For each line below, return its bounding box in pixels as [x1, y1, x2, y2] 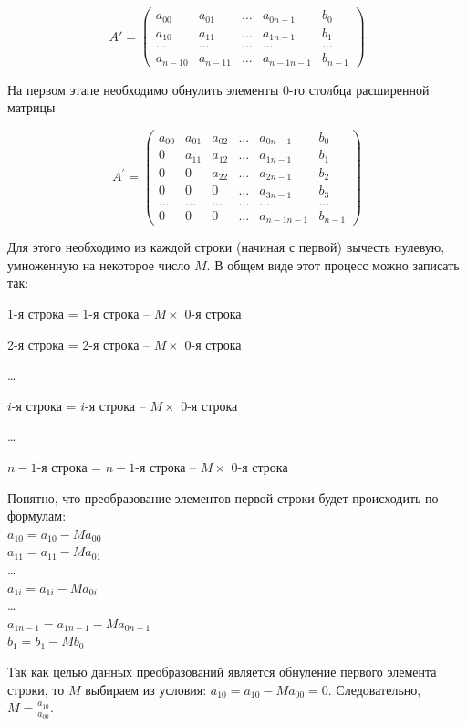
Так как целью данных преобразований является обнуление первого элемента [7, 661, 437, 680]
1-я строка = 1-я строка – [7, 304, 150, 323]
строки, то [7, 679, 65, 699]
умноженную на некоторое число [7, 255, 191, 274]
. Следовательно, [327, 679, 421, 699]
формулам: [7, 506, 67, 525]
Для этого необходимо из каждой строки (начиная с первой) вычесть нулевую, [7, 237, 445, 257]
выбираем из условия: [85, 679, 207, 699]
